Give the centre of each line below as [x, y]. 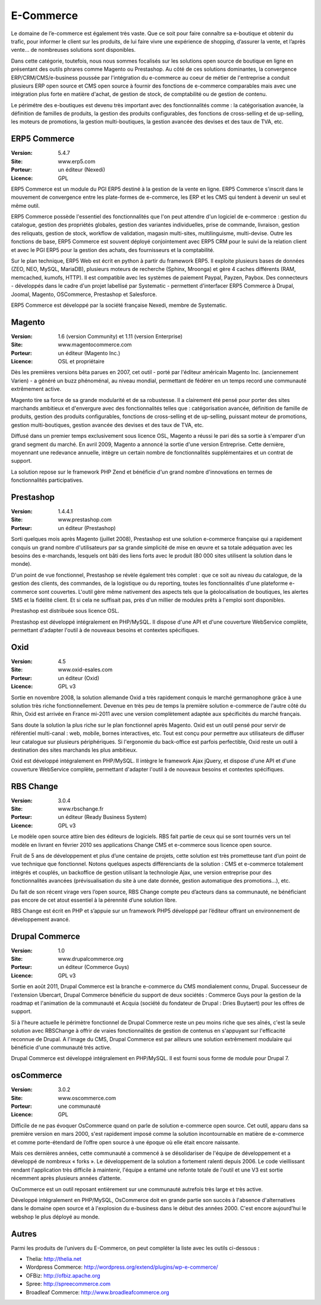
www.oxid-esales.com [85, 669]
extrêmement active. [36, 389]
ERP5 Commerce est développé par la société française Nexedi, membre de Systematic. [119, 305]
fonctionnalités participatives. [47, 480]
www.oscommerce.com [87, 1098]
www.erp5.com [77, 161]
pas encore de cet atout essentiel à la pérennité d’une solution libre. [94, 900]
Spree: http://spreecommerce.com [68, 1284]
